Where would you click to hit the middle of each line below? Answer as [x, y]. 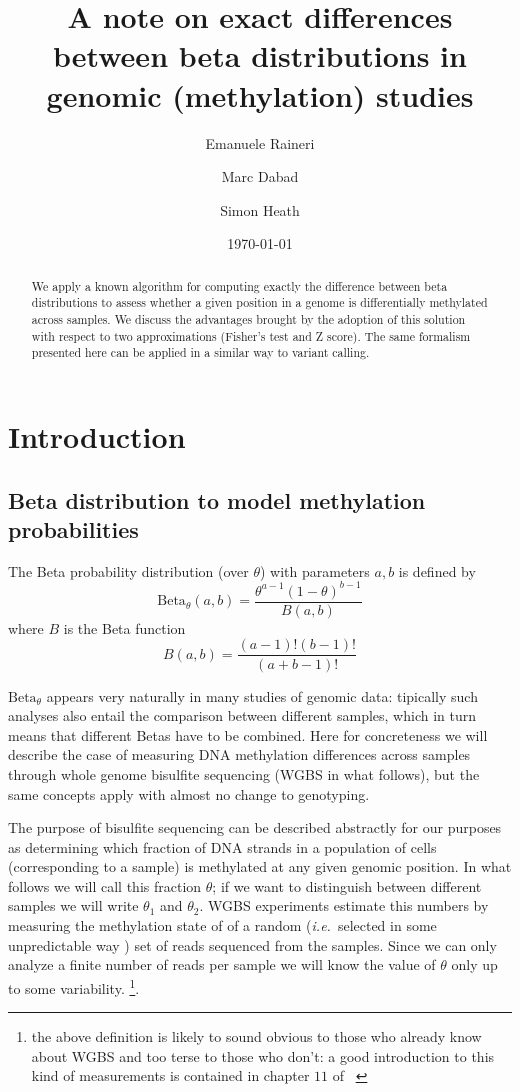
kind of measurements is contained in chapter [170, 1075]
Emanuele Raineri [260, 142]
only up [474, 964]
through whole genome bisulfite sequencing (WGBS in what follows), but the [244, 773]
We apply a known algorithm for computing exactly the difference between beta [239, 285]
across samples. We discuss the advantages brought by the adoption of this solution [248, 318]
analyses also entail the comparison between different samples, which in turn [242, 715]
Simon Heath [260, 209]
